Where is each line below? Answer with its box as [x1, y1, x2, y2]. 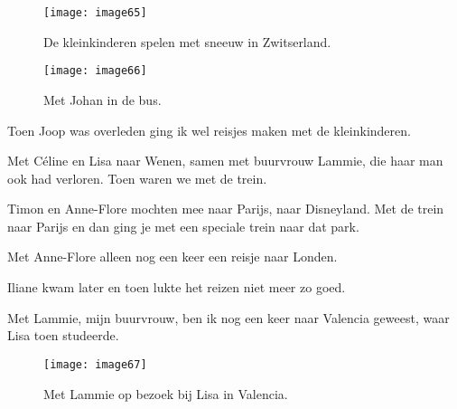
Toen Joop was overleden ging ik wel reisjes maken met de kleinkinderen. [7, 120, 411, 139]
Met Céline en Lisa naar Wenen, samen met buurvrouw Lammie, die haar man [7, 151, 443, 170]
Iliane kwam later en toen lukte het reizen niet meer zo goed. [7, 278, 346, 297]
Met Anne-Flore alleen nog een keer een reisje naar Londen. [7, 247, 338, 266]
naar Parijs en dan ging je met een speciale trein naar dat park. [7, 216, 359, 235]
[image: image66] [43, 64, 147, 78]
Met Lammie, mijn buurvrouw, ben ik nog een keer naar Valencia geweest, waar [7, 308, 450, 327]
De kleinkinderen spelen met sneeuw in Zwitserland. [43, 32, 331, 51]
